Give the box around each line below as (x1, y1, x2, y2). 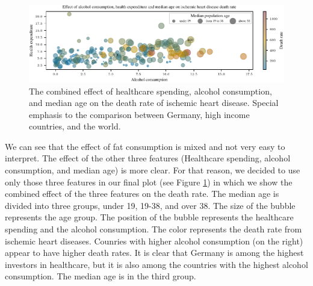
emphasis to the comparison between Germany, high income (29, 108, 250, 120)
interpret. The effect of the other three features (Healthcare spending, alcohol (5, 152, 291, 164)
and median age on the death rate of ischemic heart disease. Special (29, 96, 279, 109)
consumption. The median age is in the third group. (5, 270, 196, 282)
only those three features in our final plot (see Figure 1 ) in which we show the (5, 175, 293, 188)
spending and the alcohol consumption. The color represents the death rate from (5, 223, 302, 235)
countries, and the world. (29, 120, 121, 132)
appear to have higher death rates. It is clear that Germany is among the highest (5, 246, 304, 259)
